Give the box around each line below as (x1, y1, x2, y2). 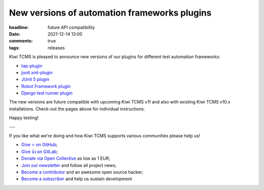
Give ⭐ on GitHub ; (21, 142, 58, 148)
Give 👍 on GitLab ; (21, 148, 58, 154)
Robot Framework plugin (21, 83, 71, 89)
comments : (9, 38, 33, 44)
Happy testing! (9, 115, 39, 121)
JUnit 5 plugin (21, 76, 50, 83)
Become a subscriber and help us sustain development (21, 176, 132, 182)
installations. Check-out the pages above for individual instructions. (9, 106, 145, 112)
